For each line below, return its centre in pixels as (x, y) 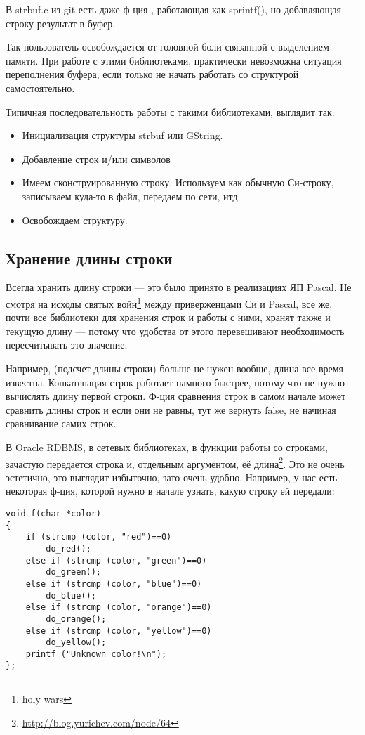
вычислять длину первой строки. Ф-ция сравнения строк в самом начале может (176, 396)
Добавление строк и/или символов (96, 158)
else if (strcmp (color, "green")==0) (116, 560)
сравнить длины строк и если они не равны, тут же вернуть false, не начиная (171, 409)
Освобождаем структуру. (75, 220)
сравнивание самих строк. (61, 423)
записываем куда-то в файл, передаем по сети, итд (130, 196)
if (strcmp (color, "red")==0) (99, 537)
